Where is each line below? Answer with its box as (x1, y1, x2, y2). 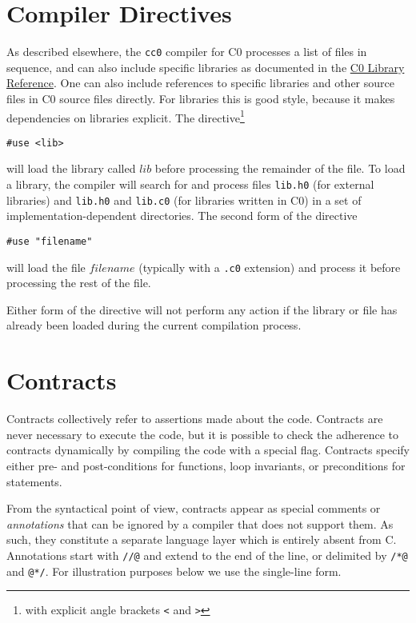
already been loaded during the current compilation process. (6, 317, 302, 333)
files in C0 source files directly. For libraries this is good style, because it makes (6, 90, 395, 106)
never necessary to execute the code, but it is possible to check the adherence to (6, 425, 399, 442)
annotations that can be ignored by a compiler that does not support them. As (6, 515, 394, 532)
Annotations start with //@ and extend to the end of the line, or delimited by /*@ (6, 546, 408, 563)
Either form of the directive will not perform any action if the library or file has (6, 301, 398, 317)
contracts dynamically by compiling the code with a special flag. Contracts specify (6, 441, 410, 458)
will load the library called (6, 160, 136, 177)
